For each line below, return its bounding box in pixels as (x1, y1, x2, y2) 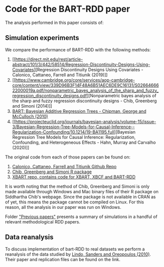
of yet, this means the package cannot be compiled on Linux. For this (5, 199, 144, 205)
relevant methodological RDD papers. (5, 219, 81, 224)
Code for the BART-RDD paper (5, 3, 130, 15)
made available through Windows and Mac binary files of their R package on (5, 188, 159, 194)
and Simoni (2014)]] (12, 103, 52, 109)
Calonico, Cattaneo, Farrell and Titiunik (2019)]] (12, 72, 108, 78)
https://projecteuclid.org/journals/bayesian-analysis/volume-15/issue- (15, 118, 156, 124)
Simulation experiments (5, 34, 80, 42)
